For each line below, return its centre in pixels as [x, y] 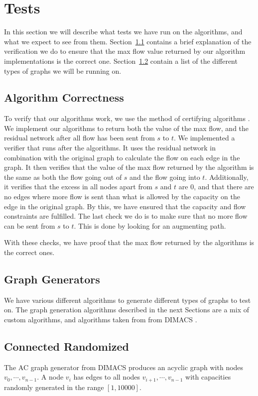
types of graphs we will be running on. [63, 70]
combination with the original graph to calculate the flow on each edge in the [122, 157]
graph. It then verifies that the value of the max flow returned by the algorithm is [129, 167]
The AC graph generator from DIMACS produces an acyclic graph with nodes [124, 367]
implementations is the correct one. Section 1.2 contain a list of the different [121, 61]
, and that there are [224, 187]
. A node [50, 377]
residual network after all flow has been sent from [79, 138]
